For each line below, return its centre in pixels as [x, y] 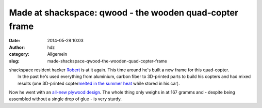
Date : [15, 41]
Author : [17, 47]
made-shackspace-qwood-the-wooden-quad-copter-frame [107, 61]
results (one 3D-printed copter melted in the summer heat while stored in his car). [99, 83]
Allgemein [57, 54]
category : [19, 54]
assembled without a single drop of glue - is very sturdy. [65, 99]
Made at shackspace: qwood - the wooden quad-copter [124, 13]
